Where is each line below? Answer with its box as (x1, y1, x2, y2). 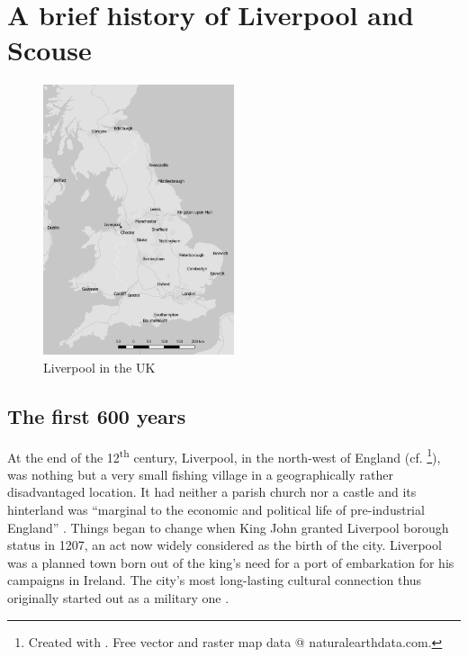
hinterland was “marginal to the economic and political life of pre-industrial (7, 499, 425, 518)
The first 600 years (7, 401, 186, 429)
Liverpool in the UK (43, 357, 156, 376)
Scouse (7, 31, 92, 68)
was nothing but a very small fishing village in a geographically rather (7, 464, 393, 483)
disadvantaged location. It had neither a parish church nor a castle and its (7, 482, 417, 501)
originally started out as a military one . (7, 588, 229, 607)
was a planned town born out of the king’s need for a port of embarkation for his (7, 553, 454, 571)
